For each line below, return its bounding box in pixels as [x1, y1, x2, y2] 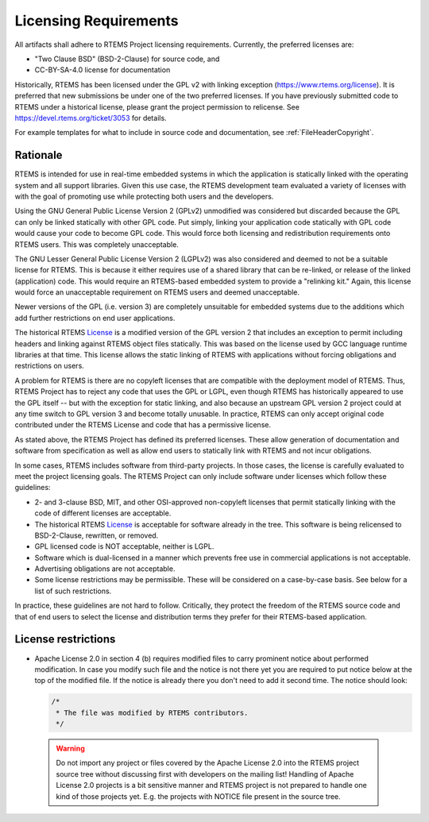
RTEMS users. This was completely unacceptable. [14, 239, 179, 249]
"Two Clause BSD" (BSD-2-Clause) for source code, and [34, 54, 220, 64]
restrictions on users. [14, 361, 85, 371]
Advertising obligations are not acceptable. [34, 564, 176, 573]
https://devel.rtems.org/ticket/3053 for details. [14, 113, 167, 122]
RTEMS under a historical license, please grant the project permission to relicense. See [14, 102, 300, 111]
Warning [56, 743, 85, 754]
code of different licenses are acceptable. [34, 508, 172, 518]
